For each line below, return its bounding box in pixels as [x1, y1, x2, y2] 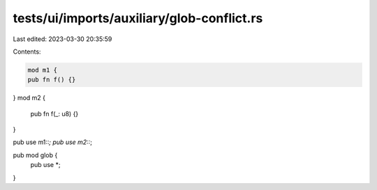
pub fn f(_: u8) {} [30, 109, 79, 118]
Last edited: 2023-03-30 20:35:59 [13, 35, 112, 43]
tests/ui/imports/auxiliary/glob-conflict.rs [13, 10, 263, 26]
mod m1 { [27, 66, 58, 74]
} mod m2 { [13, 94, 45, 102]
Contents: [13, 47, 41, 56]
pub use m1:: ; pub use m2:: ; [13, 138, 92, 146]
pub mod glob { [13, 150, 58, 159]
